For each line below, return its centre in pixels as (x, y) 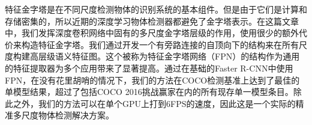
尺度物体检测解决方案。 (67, 115)
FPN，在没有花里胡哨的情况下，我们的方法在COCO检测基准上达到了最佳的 (152, 80)
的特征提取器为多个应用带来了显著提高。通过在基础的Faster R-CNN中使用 (149, 68)
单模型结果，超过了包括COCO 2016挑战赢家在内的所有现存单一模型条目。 (149, 92)
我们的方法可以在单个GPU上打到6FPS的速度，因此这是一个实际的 (167, 103)
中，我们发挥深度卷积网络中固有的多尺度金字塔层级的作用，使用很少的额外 (152, 33)
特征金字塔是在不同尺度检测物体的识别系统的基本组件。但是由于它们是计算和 (156, 9)
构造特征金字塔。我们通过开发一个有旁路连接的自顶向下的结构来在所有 (160, 44)
